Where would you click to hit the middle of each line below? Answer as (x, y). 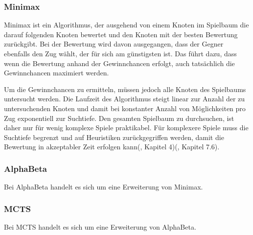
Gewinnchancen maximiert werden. (57, 73)
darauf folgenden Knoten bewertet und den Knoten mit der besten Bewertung (121, 34)
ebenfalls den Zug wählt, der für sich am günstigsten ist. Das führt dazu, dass (120, 53)
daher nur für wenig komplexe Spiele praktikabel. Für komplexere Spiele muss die (126, 128)
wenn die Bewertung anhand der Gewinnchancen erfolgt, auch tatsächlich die (119, 63)
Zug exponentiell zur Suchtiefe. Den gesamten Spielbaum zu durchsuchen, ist (119, 118)
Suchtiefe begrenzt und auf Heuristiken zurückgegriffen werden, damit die (114, 137)
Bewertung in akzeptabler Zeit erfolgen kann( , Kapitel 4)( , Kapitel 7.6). (112, 147)
